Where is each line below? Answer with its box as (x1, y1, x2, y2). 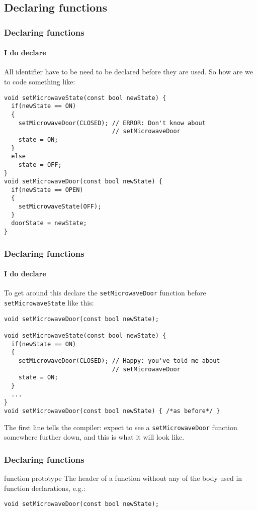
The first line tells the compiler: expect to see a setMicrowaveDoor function (4, 422, 237, 432)
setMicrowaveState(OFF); (18, 203, 102, 211)
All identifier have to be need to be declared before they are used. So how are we (4, 66, 253, 77)
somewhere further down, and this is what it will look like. (4, 432, 185, 442)
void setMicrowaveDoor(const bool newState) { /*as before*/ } (4, 407, 220, 415)
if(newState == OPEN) (11, 186, 83, 193)
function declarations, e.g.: (4, 482, 85, 493)
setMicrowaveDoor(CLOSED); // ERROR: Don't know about (18, 119, 206, 127)
